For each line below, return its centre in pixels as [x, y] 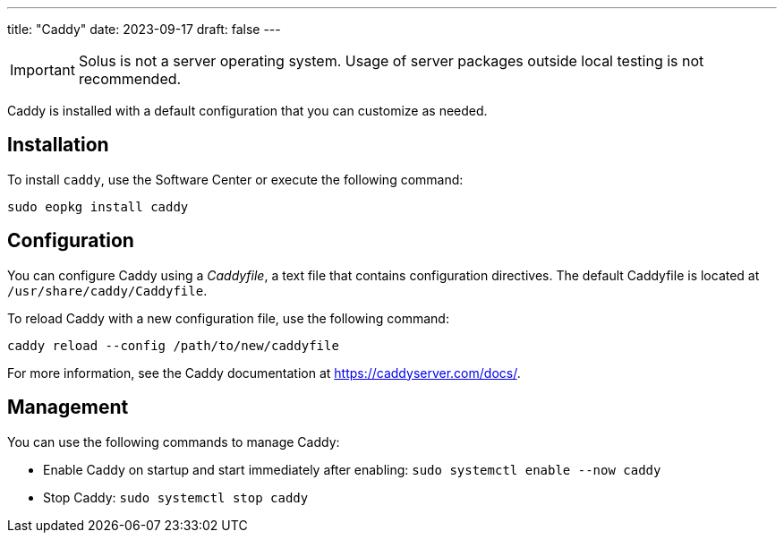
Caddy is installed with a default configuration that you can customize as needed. [247, 111]
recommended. [130, 79]
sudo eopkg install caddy [98, 206]
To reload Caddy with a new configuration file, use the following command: [228, 318]
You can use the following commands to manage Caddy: [174, 441]
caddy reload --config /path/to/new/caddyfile [173, 345]
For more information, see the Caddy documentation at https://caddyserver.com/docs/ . [264, 373]
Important [43, 70]
